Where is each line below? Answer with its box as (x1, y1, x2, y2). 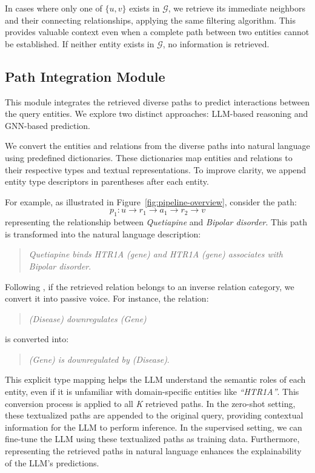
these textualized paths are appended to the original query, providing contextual (5, 409, 303, 422)
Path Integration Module (5, 67, 165, 85)
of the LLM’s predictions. (5, 456, 99, 469)
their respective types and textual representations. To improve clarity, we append (5, 163, 307, 176)
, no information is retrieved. (162, 37, 270, 50)
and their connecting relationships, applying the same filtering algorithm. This (5, 13, 296, 26)
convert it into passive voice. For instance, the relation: (5, 292, 209, 305)
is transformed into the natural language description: (5, 227, 201, 240)
